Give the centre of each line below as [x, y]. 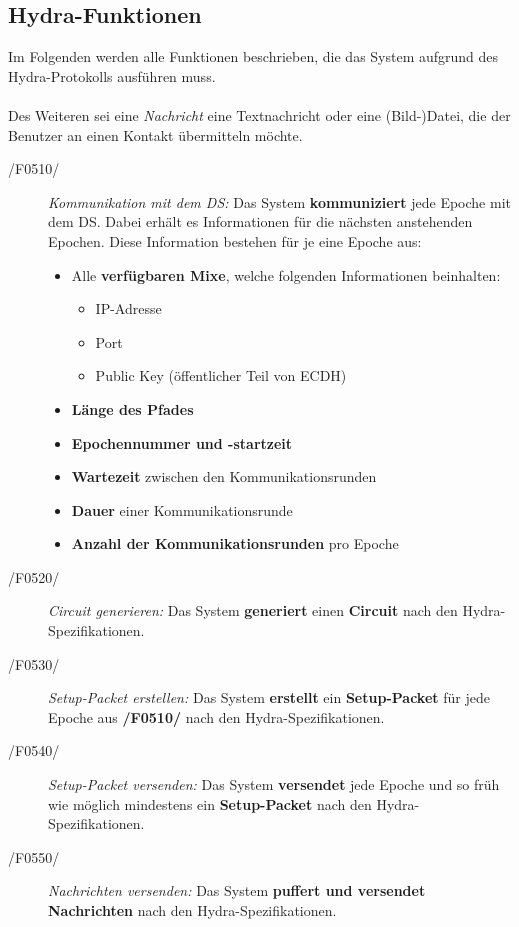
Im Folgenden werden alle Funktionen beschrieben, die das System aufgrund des [253, 56]
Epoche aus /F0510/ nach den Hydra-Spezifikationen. [216, 716]
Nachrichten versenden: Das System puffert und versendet [237, 890]
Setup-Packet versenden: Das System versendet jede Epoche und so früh [274, 784]
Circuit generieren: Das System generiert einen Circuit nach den [253, 610]
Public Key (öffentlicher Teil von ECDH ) [221, 375]
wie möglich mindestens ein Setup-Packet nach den [210, 803]
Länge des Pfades [132, 408]
